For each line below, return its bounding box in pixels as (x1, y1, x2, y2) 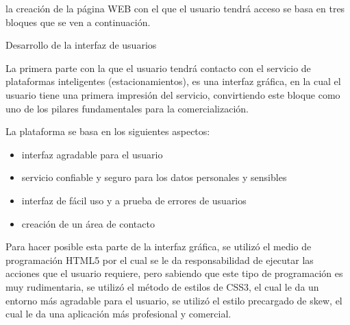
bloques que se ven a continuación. (5, 14, 151, 29)
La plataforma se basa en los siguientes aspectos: (5, 124, 210, 139)
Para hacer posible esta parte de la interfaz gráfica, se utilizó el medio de (5, 239, 312, 254)
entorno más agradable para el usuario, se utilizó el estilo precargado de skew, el (5, 293, 342, 307)
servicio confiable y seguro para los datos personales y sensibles (21, 170, 287, 184)
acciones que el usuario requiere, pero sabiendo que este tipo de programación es (5, 266, 343, 280)
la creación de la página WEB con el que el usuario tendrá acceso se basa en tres (5, 1, 345, 15)
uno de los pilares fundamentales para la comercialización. (5, 101, 249, 115)
